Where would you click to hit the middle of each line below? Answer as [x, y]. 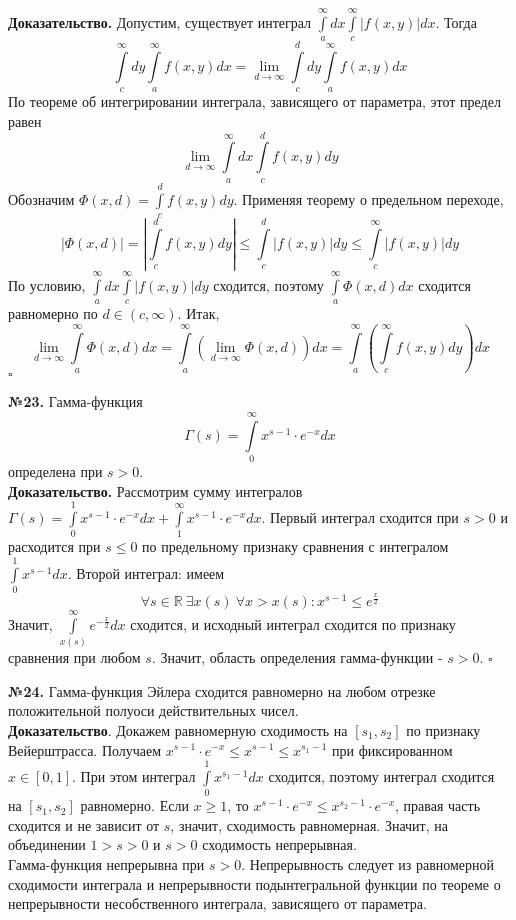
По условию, [47, 284]
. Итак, [198, 312]
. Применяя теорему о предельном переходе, [368, 198]
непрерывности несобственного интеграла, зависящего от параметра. [217, 903]
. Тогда [456, 21]
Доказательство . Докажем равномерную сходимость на [178, 729]
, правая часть [438, 805]
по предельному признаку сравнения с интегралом [295, 546]
